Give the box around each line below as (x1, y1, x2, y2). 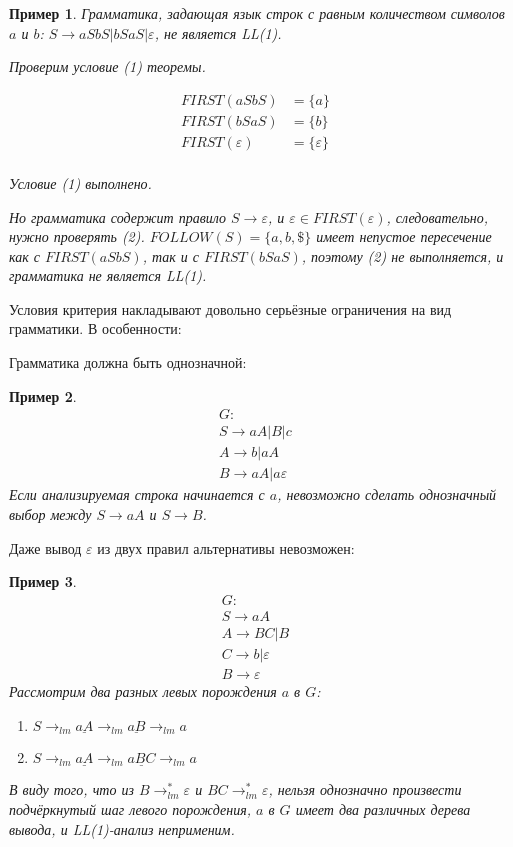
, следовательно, (386, 206, 489, 227)
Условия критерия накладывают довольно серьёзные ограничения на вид (9, 298, 452, 319)
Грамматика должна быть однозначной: (9, 352, 247, 373)
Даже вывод (9, 537, 82, 558)
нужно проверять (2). (9, 226, 145, 247)
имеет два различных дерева (295, 799, 471, 819)
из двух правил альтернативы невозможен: (97, 537, 355, 558)
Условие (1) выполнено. (9, 172, 152, 193)
